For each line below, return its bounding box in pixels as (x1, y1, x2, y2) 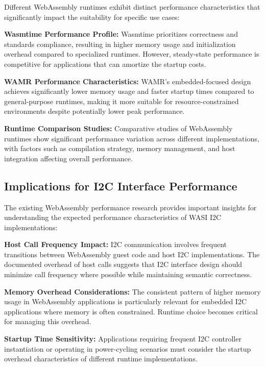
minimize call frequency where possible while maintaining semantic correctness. (4, 269, 252, 280)
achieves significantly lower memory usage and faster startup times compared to (4, 86, 254, 96)
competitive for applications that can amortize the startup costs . (4, 58, 206, 69)
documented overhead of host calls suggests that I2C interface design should (4, 259, 243, 270)
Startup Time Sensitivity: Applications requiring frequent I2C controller (4, 333, 242, 344)
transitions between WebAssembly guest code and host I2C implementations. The (4, 249, 260, 259)
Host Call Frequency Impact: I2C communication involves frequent (4, 239, 227, 250)
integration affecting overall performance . (4, 153, 133, 163)
